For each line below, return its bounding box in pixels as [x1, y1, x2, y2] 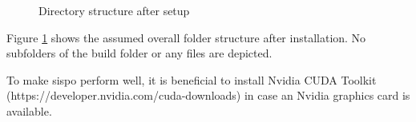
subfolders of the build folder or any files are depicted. [6, 45, 273, 61]
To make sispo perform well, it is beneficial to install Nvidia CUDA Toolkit [6, 71, 377, 88]
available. [6, 102, 52, 119]
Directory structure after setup [38, 2, 190, 18]
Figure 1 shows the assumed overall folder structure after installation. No [6, 29, 366, 45]
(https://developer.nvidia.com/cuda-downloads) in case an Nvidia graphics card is [6, 87, 410, 104]
